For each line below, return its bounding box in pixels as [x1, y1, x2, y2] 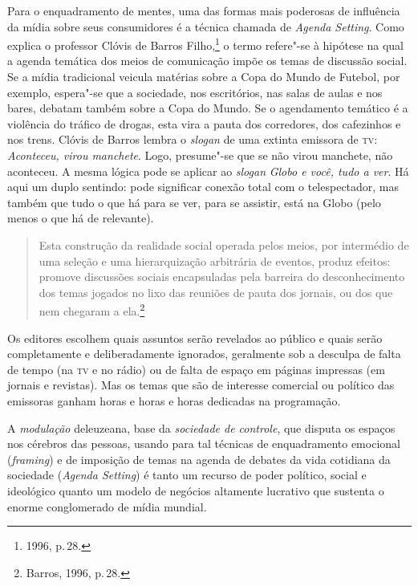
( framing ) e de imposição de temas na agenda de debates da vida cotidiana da [7, 450, 391, 467]
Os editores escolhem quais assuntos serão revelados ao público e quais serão [7, 329, 383, 346]
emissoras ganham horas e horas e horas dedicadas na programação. [7, 392, 341, 409]
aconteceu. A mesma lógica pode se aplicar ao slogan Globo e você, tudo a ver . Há [7, 162, 409, 179]
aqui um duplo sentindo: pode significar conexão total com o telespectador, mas [7, 178, 400, 195]
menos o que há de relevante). [7, 210, 154, 226]
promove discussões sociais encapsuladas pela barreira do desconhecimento [39, 268, 405, 285]
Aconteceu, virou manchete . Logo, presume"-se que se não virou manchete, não [7, 147, 393, 163]
